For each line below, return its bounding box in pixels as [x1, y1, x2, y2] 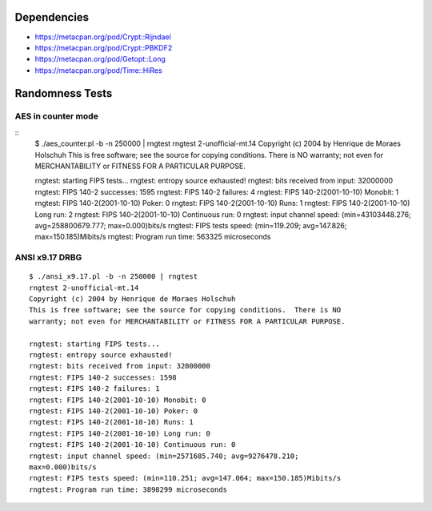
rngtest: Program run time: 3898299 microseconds [29, 485, 228, 494]
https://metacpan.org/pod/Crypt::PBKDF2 [34, 42, 173, 52]
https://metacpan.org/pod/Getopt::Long [34, 54, 166, 64]
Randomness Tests [14, 87, 113, 100]
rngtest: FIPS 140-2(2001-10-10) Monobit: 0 [29, 395, 207, 404]
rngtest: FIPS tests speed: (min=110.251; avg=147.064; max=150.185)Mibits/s [29, 473, 342, 483]
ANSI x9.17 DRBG [14, 252, 82, 264]
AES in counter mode [14, 111, 99, 122]
